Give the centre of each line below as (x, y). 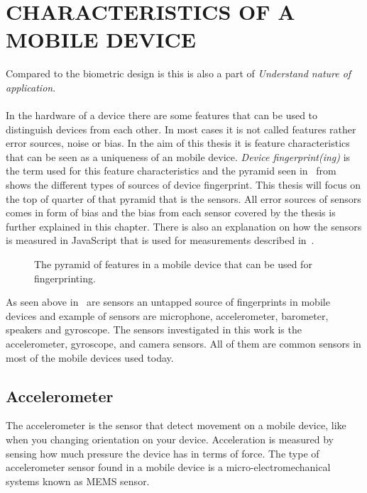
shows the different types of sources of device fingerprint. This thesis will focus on (183, 185)
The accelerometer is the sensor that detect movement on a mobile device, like (176, 425)
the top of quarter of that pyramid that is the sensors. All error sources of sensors (183, 198)
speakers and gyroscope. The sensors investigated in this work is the (154, 329)
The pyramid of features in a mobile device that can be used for (173, 264)
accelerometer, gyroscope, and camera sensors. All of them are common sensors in (183, 343)
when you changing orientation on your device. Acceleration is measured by (170, 439)
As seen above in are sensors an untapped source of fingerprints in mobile (168, 302)
